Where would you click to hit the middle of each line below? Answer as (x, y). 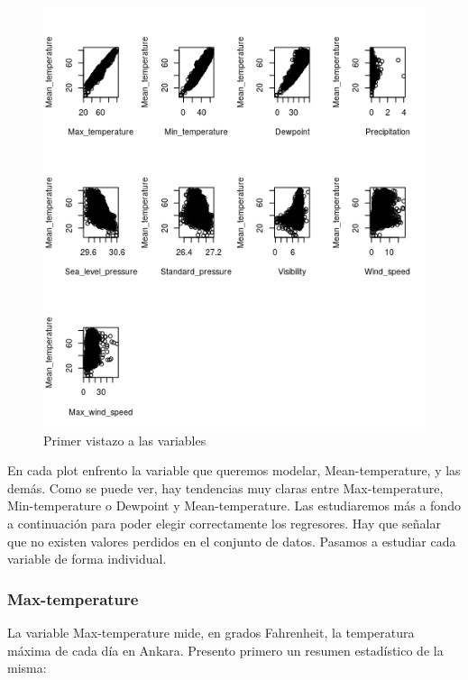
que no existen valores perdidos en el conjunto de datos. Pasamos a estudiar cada (232, 541)
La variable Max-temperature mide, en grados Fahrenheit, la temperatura (211, 632)
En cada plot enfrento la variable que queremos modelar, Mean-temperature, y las (234, 470)
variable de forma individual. (87, 559)
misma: (27, 668)
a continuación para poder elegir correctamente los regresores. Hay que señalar (224, 523)
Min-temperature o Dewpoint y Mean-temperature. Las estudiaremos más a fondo (234, 505)
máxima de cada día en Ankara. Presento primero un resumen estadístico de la (225, 650)
